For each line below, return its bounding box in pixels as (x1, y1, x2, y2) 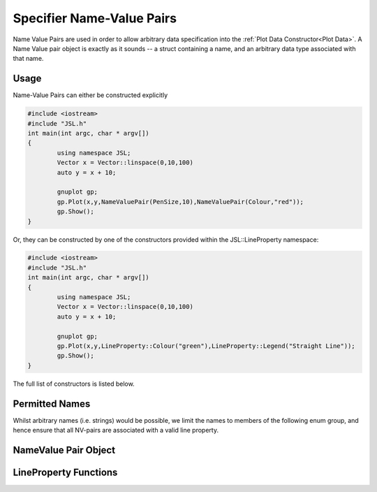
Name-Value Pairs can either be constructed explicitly (13, 91, 168, 99)
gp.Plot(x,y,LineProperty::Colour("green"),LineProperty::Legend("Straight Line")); (57, 342, 355, 349)
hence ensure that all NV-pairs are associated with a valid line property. (13, 426, 219, 435)
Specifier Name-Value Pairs (13, 10, 177, 26)
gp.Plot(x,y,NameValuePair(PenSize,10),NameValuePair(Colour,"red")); (57, 198, 304, 205)
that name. (13, 55, 44, 63)
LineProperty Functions (13, 466, 118, 478)
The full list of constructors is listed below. (13, 379, 135, 388)
